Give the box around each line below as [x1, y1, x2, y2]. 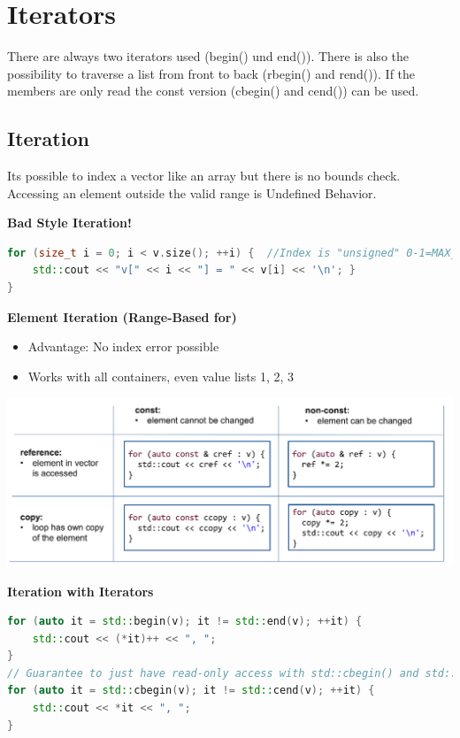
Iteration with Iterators [7, 581, 154, 600]
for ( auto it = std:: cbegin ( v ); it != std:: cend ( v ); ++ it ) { [7, 684, 375, 697]
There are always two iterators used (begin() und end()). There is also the [7, 47, 409, 65]
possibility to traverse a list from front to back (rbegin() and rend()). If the [7, 64, 416, 82]
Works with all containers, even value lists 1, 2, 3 [27, 366, 294, 385]
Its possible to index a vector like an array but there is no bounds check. [7, 166, 401, 185]
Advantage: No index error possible [27, 337, 219, 356]
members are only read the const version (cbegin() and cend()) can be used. [7, 81, 419, 100]
